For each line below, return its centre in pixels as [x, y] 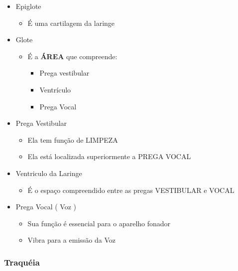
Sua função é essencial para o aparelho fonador [99, 223]
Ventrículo [55, 89]
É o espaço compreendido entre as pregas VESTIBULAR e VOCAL [131, 190]
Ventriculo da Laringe [49, 173]
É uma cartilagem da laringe [71, 23]
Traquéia [22, 262]
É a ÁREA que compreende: [72, 56]
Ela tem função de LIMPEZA [73, 139]
